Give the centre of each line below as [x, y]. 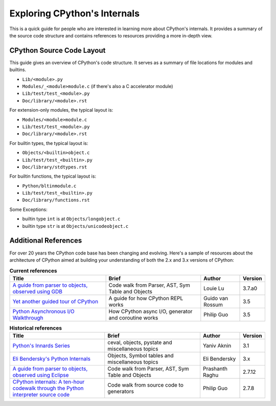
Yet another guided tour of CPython [55, 301]
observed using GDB [37, 291]
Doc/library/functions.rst [56, 200]
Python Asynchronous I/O [44, 311]
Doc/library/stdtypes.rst [55, 167]
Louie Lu [214, 288]
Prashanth [215, 369]
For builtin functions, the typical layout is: [53, 176]
